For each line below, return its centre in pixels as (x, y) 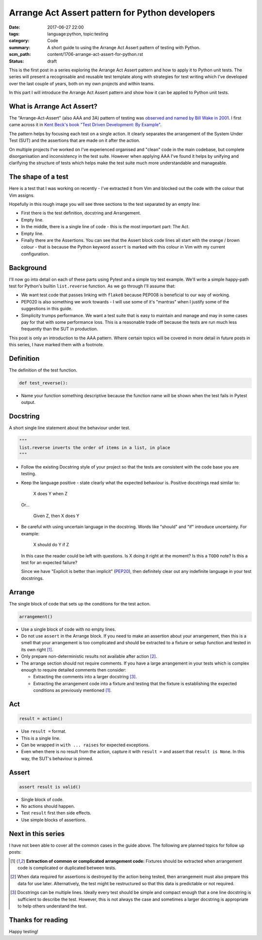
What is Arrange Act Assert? (53, 106)
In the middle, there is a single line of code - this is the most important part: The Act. (105, 227)
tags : (14, 34)
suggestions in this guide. (47, 309)
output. (28, 403)
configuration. (35, 254)
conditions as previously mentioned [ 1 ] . (72, 690)
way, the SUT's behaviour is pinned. (57, 758)
